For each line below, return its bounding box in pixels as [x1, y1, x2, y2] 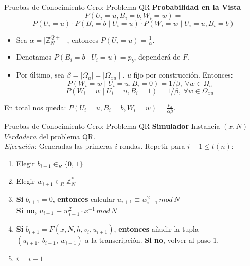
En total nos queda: [4, 102, 66, 112]
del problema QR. [39, 130, 96, 141]
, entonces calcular [52, 193, 115, 204]
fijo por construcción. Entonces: [133, 69, 233, 80]
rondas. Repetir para [119, 141, 185, 151]
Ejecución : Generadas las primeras [4, 141, 113, 151]
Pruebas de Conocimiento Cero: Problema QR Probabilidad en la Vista [4, 2, 241, 12]
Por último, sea [16, 69, 65, 80]
